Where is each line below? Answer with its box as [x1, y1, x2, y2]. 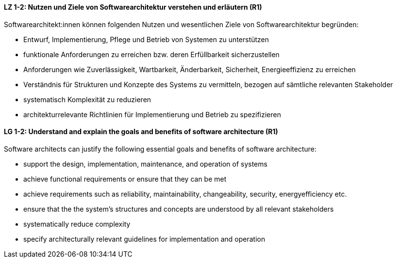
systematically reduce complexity [23, 219, 131, 228]
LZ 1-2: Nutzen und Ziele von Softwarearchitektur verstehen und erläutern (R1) [4, 3, 262, 11]
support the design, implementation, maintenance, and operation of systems [23, 159, 267, 168]
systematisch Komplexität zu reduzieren [23, 95, 151, 104]
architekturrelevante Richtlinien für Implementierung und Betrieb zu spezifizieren [23, 110, 281, 119]
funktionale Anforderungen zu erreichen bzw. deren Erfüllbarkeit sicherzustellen [23, 50, 280, 59]
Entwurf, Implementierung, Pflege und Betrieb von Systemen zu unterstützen [23, 35, 269, 44]
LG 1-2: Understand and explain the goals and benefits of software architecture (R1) [4, 127, 278, 136]
